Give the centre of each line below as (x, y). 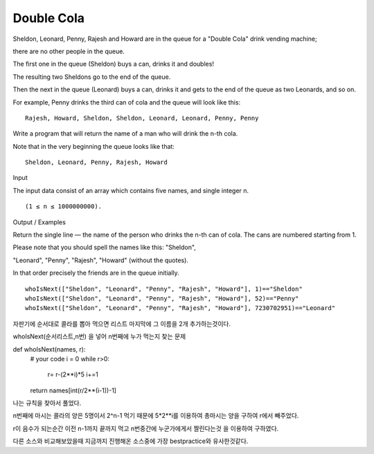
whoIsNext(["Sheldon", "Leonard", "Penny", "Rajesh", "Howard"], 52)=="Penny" (162, 298)
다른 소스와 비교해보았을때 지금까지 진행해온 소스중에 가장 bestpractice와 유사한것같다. (131, 441)
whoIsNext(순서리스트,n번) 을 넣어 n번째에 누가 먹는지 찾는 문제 (99, 336)
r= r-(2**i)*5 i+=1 (73, 374)
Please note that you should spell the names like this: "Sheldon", (105, 247)
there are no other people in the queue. (69, 51)
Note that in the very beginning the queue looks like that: (93, 146)
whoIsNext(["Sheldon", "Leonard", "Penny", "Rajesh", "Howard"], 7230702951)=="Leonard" (180, 308)
